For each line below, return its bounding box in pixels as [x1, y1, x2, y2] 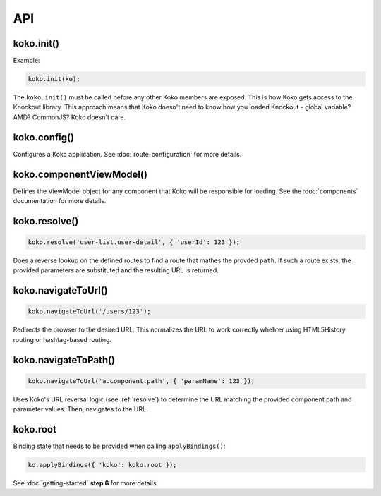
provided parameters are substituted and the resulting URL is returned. [13, 266, 219, 274]
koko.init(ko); [28, 75, 80, 83]
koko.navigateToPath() [13, 353, 116, 366]
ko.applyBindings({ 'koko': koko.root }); [28, 461, 177, 469]
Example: [13, 56, 40, 65]
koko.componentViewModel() [13, 168, 148, 180]
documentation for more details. [13, 197, 107, 205]
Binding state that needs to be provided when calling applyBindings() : [13, 442, 226, 451]
